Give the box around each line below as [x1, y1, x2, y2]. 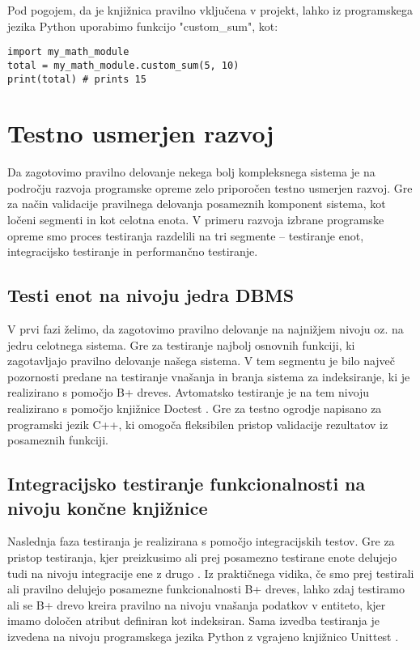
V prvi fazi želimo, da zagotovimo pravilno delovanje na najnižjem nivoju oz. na [7, 321, 404, 338]
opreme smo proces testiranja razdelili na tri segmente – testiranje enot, [7, 227, 364, 244]
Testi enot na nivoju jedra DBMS [7, 283, 295, 308]
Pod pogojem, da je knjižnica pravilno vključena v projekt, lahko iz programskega [7, 2, 413, 18]
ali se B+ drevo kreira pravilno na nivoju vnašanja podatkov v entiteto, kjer [7, 596, 386, 613]
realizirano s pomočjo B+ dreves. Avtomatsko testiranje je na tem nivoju [7, 384, 370, 401]
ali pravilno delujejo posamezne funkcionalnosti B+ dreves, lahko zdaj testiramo [7, 580, 405, 597]
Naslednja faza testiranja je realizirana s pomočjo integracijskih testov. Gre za [7, 533, 395, 550]
